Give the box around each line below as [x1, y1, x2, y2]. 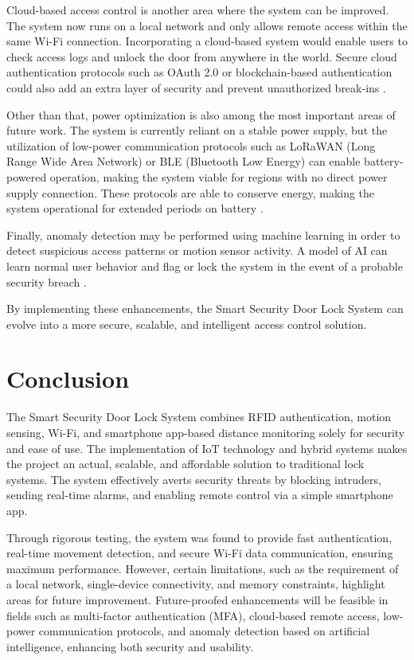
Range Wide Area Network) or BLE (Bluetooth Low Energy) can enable [6, 153, 361, 170]
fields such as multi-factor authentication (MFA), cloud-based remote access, [6, 607, 380, 623]
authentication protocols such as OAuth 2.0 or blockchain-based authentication [6, 64, 393, 80]
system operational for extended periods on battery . [6, 200, 264, 217]
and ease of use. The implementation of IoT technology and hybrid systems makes [6, 439, 408, 456]
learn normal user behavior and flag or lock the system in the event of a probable [6, 257, 403, 274]
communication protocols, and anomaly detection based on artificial [38, 623, 370, 639]
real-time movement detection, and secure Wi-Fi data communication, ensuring [6, 545, 393, 561]
